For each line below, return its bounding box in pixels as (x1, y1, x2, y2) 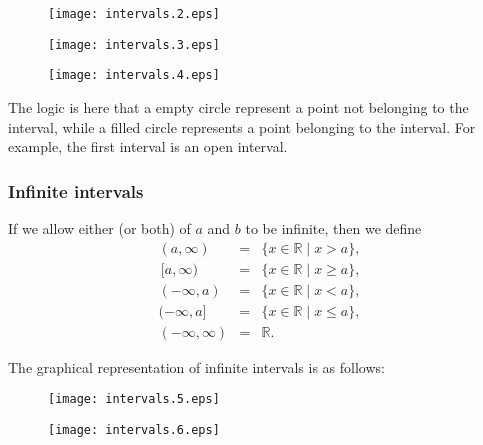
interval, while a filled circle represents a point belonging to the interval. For (8, 116, 476, 137)
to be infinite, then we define (245, 217, 422, 238)
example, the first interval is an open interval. (8, 136, 288, 157)
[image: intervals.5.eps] (48, 392, 220, 407)
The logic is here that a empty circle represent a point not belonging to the (8, 96, 469, 117)
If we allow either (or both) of (8, 217, 191, 238)
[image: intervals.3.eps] (48, 37, 220, 52)
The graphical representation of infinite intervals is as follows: (8, 356, 385, 377)
